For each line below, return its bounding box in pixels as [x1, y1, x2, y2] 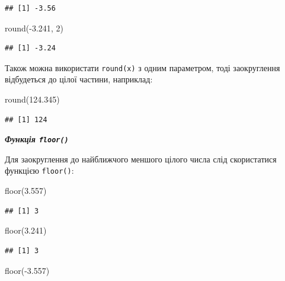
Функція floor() [5, 133, 69, 145]
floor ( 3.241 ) [5, 224, 47, 237]
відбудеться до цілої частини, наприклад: [5, 73, 153, 85]
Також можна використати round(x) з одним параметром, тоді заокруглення [5, 61, 280, 74]
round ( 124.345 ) [5, 93, 60, 106]
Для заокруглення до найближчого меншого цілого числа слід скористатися [5, 152, 277, 165]
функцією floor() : [5, 164, 74, 177]
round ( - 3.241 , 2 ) [5, 21, 63, 34]
